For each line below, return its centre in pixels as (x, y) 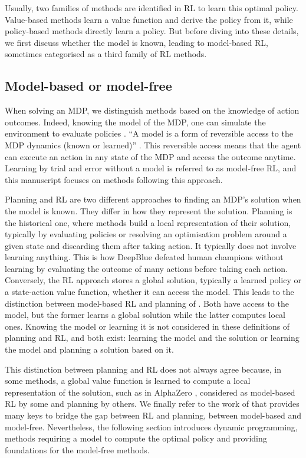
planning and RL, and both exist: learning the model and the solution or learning (152, 338)
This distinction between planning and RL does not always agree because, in (143, 369)
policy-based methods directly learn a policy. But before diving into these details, (152, 31)
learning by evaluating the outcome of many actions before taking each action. (147, 268)
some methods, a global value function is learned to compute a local (128, 381)
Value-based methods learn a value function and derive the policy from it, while (149, 19)
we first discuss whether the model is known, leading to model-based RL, (136, 42)
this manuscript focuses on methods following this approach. (114, 179)
